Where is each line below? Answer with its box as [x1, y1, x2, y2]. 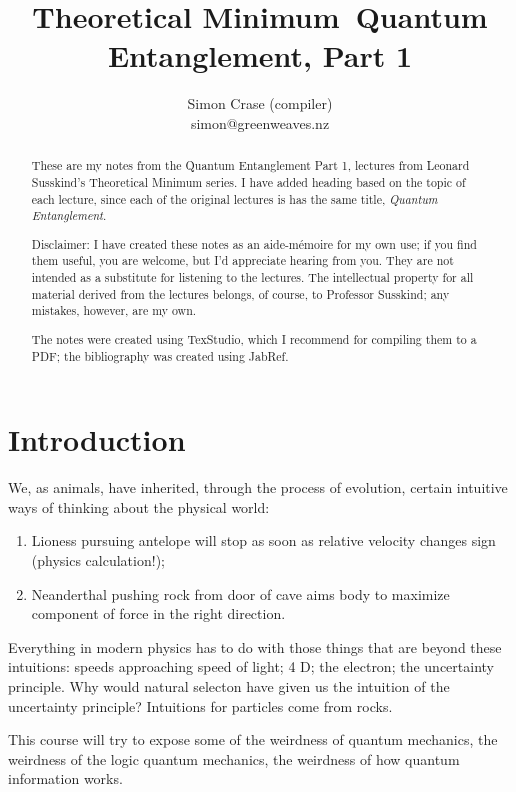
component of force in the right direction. [31, 603, 286, 624]
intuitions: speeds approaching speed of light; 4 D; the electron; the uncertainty [8, 656, 494, 677]
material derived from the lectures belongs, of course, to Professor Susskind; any [31, 285, 450, 302]
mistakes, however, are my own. [31, 302, 197, 319]
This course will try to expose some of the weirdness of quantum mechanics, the [8, 729, 498, 750]
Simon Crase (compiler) [187, 93, 333, 114]
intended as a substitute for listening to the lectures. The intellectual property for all [31, 269, 474, 286]
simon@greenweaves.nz [190, 112, 330, 133]
